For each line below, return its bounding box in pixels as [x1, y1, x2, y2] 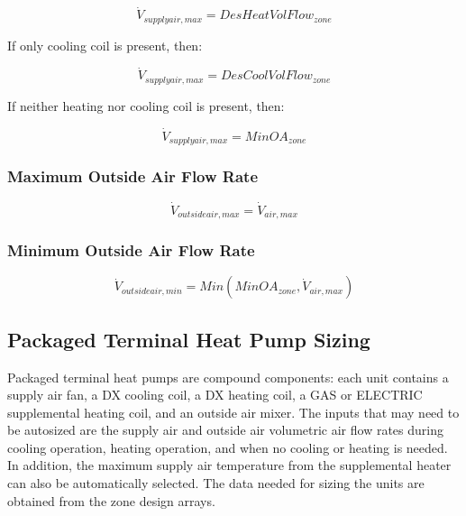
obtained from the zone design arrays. [7, 491, 215, 510]
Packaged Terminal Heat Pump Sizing [7, 325, 370, 353]
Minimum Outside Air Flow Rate [7, 239, 255, 262]
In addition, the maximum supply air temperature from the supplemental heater [7, 456, 452, 475]
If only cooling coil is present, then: [7, 35, 203, 54]
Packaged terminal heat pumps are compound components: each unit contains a [7, 367, 449, 386]
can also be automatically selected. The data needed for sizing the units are [7, 474, 425, 493]
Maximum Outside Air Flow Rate [7, 165, 259, 188]
